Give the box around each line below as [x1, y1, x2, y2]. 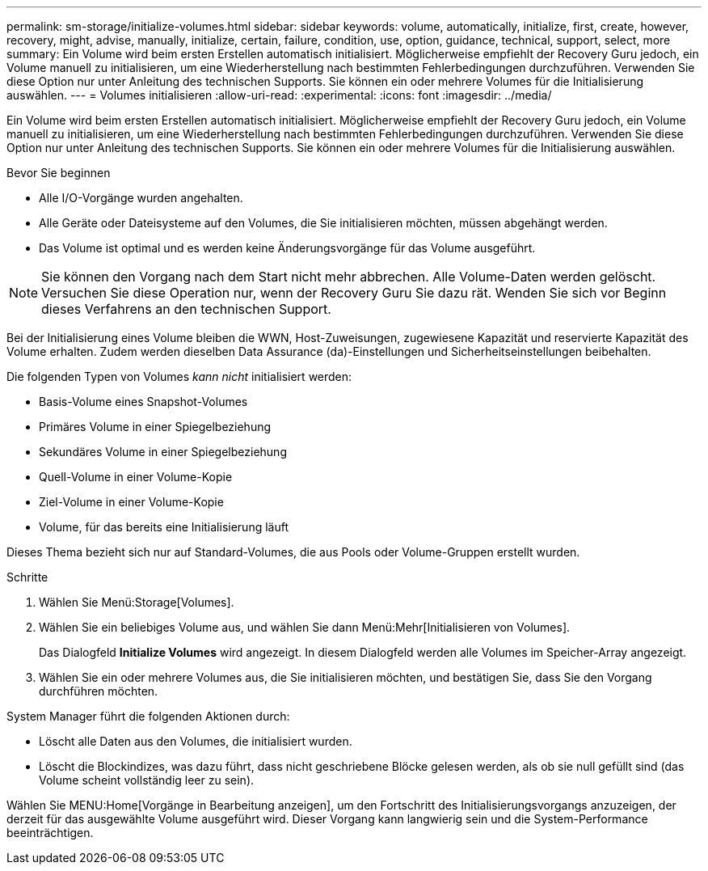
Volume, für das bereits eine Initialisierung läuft [39, 520, 289, 534]
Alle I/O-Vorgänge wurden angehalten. [39, 191, 243, 205]
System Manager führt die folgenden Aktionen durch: [6, 709, 290, 723]
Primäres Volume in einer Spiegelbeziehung [39, 420, 272, 433]
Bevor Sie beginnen [6, 166, 111, 180]
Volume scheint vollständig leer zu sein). [39, 773, 255, 787]
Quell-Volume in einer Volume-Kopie [39, 470, 233, 484]
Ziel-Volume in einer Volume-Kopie [39, 495, 224, 509]
